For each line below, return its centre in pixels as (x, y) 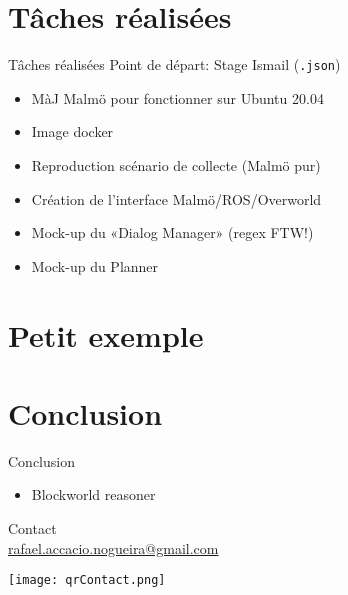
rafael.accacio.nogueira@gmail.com (113, 547)
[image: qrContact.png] (87, 580)
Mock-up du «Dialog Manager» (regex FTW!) (172, 232)
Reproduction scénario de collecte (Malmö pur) (176, 164)
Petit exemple (106, 334)
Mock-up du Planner (95, 265)
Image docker (72, 131)
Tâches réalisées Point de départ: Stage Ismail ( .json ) (174, 64)
